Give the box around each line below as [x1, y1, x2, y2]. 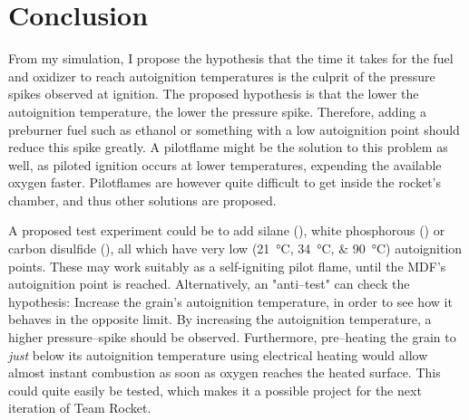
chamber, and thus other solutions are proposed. [8, 190, 277, 209]
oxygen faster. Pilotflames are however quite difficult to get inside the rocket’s [8, 173, 442, 192]
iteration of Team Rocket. [8, 398, 151, 417]
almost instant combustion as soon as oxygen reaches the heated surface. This [8, 363, 441, 382]
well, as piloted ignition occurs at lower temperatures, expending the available [8, 155, 442, 174]
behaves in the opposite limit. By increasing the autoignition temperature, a [8, 310, 432, 329]
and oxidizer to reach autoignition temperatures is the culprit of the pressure [8, 66, 435, 85]
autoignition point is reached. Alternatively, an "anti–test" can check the [8, 274, 410, 293]
